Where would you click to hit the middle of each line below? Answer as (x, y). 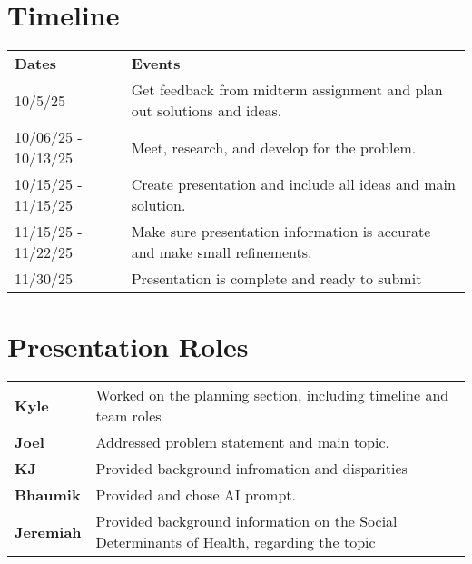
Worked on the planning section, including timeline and (272, 395)
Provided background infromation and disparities (251, 469)
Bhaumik (48, 495)
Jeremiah (48, 531)
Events (156, 64)
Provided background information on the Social (246, 521)
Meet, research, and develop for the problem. (274, 147)
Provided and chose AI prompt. (196, 495)
